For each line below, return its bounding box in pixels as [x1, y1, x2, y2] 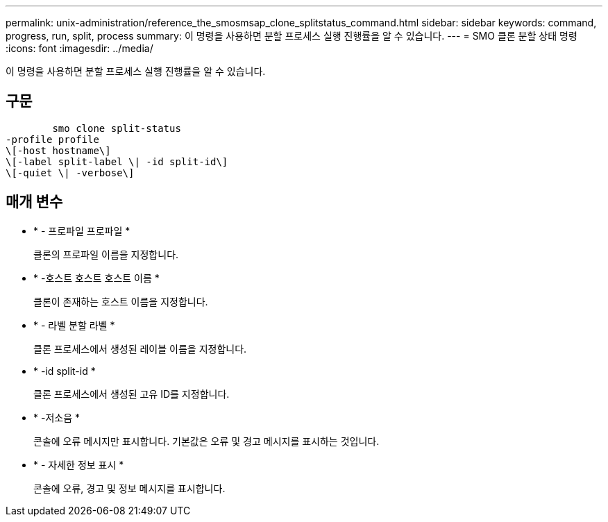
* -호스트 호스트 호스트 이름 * [33, 271, 160, 284]
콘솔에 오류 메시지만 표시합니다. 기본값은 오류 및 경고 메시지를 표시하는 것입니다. [33, 435, 380, 447]
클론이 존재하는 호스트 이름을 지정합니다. [33, 295, 208, 308]
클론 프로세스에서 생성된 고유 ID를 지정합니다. [33, 387, 230, 400]
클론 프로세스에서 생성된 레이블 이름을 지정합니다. [33, 342, 247, 355]
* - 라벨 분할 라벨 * [33, 319, 115, 331]
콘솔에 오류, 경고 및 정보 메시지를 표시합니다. [33, 482, 226, 494]
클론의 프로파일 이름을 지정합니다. [33, 248, 179, 260]
